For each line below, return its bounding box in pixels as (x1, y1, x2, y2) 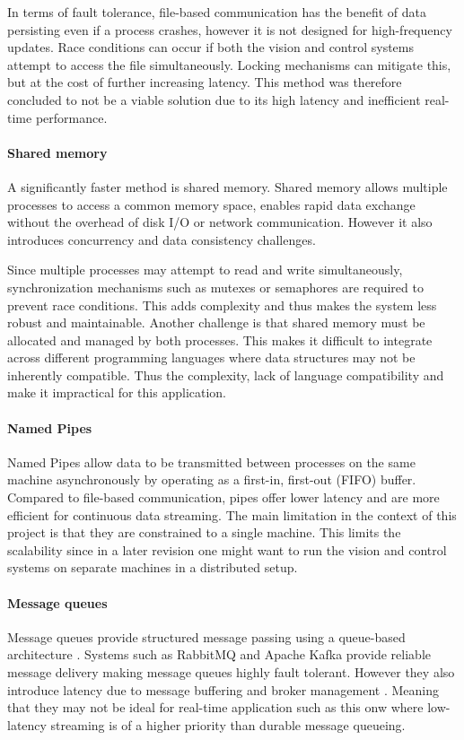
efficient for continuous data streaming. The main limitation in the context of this (7, 505, 457, 524)
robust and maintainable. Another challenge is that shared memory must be (7, 313, 425, 332)
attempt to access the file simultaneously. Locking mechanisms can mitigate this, (7, 55, 451, 74)
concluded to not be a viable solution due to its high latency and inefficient (7, 90, 421, 109)
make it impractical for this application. (7, 383, 227, 402)
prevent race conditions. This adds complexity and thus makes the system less (7, 295, 437, 314)
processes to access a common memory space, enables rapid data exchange (7, 195, 416, 213)
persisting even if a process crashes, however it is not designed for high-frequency (7, 20, 452, 39)
